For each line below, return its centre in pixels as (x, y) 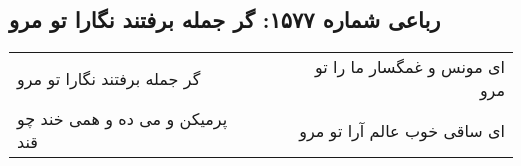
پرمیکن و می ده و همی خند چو (122, 119)
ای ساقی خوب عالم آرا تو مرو (402, 130)
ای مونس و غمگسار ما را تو (409, 67)
